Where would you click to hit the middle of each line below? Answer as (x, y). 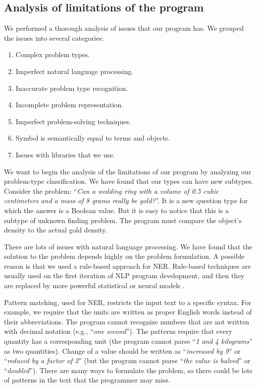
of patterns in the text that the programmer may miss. (87, 380)
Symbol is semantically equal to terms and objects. (93, 138)
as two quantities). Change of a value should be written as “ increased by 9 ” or (122, 350)
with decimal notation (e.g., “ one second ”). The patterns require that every (118, 331)
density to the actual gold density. (56, 230)
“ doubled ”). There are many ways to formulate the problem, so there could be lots (128, 370)
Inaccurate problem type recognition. (72, 88)
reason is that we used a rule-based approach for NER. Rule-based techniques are (128, 266)
